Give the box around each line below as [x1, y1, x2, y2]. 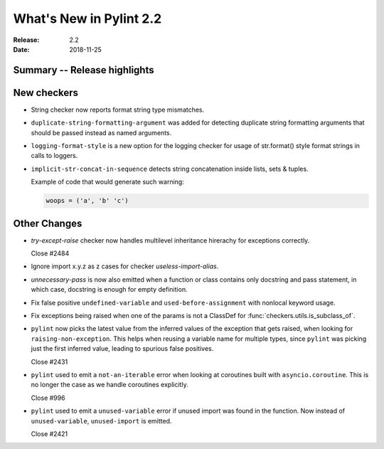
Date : [13, 45, 30, 53]
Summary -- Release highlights [13, 64, 154, 76]
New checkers [13, 86, 78, 99]
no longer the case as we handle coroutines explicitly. [31, 381, 188, 389]
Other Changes [13, 217, 82, 229]
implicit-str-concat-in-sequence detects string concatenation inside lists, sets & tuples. [31, 164, 309, 173]
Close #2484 [31, 249, 70, 258]
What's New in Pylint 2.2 [13, 11, 162, 26]
